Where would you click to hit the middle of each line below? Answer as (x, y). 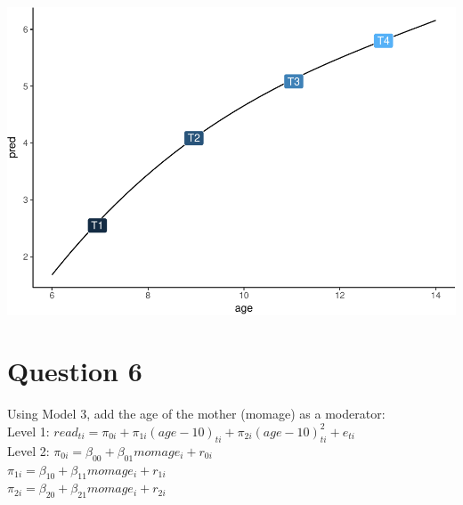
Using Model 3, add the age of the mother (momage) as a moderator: (196, 414)
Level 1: (28, 431)
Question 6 (75, 371)
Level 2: (28, 450)
